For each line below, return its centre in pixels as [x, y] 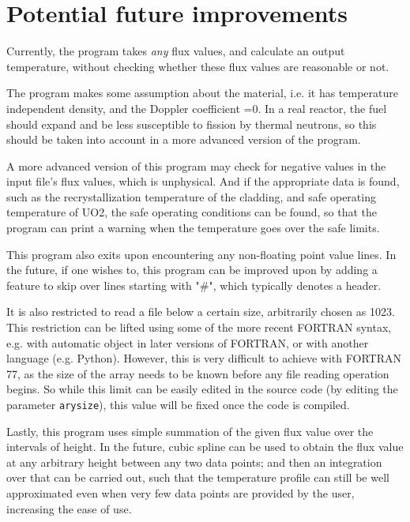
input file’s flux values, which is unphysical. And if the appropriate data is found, [203, 181]
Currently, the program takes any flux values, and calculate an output [176, 51]
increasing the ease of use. [69, 508]
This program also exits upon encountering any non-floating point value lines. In [201, 254]
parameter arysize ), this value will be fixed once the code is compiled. [178, 404]
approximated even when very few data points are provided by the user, [181, 493]
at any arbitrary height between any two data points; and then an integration [194, 462]
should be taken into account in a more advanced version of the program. [184, 139]
